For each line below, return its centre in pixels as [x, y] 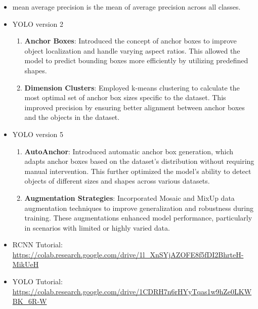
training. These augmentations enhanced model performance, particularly [138, 218]
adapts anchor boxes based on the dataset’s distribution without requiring [139, 161]
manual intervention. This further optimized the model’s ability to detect [138, 171]
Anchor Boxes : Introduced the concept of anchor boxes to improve [131, 41]
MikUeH [26, 264]
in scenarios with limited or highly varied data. [97, 227]
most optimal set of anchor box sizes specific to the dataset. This [125, 97]
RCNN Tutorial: [37, 245]
